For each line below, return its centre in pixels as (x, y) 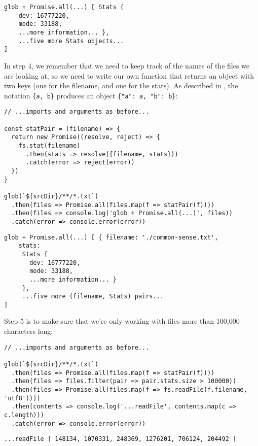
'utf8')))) (22, 398)
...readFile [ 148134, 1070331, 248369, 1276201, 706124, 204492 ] (120, 439)
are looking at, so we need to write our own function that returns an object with (129, 75)
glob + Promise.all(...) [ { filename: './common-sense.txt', (111, 237)
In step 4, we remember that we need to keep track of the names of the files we (127, 65)
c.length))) (24, 415)
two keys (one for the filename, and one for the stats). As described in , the (121, 85)
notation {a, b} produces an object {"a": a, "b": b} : (91, 95)
